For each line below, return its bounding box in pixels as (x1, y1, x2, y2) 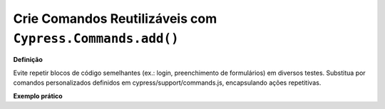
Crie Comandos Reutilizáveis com (13, 11, 217, 26)
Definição (13, 56, 43, 64)
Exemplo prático (13, 91, 63, 100)
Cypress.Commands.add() (13, 31, 179, 46)
